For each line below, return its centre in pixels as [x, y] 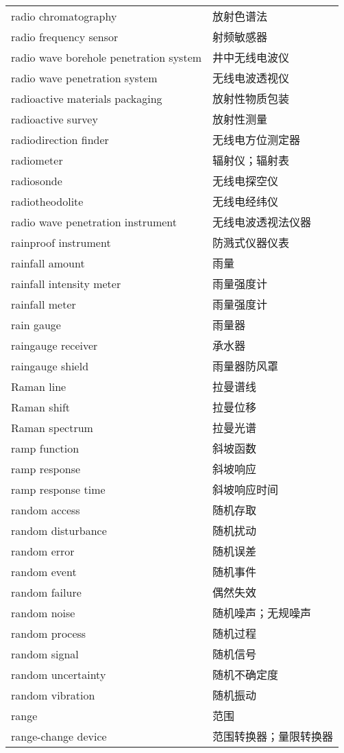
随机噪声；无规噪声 [262, 613]
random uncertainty [59, 674]
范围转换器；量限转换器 [273, 736]
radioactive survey [54, 119]
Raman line [39, 386]
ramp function [45, 448]
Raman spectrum [52, 427]
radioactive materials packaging [87, 98]
